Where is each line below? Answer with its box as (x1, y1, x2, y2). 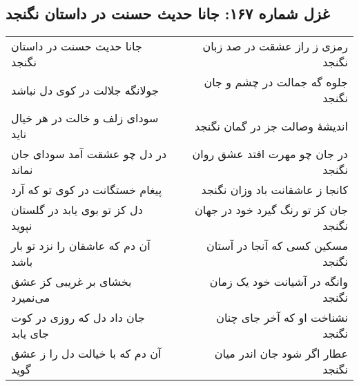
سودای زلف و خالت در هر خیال (11, 110, 159, 126)
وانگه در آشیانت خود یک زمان (209, 273, 348, 290)
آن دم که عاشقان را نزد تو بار (11, 238, 151, 254)
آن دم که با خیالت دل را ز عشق (11, 345, 162, 362)
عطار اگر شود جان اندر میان (214, 345, 348, 362)
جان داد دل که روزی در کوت (11, 309, 145, 326)
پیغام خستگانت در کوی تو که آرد (11, 182, 162, 198)
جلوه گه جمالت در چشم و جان (204, 74, 348, 90)
